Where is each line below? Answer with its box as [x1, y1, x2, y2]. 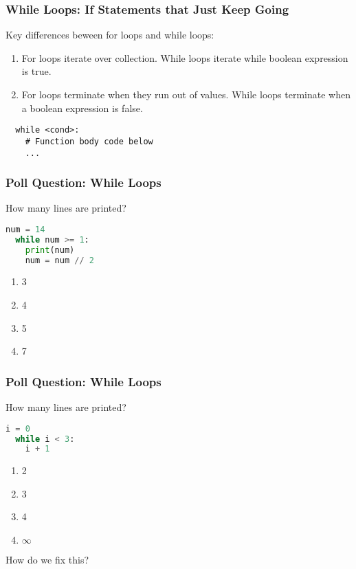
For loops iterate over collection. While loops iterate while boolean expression [21, 50, 348, 65]
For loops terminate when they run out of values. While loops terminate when [21, 87, 351, 101]
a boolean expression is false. [21, 100, 143, 115]
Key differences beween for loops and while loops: [5, 27, 214, 42]
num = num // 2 [25, 255, 94, 265]
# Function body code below [25, 136, 153, 146]
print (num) [25, 245, 75, 255]
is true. [21, 64, 52, 78]
